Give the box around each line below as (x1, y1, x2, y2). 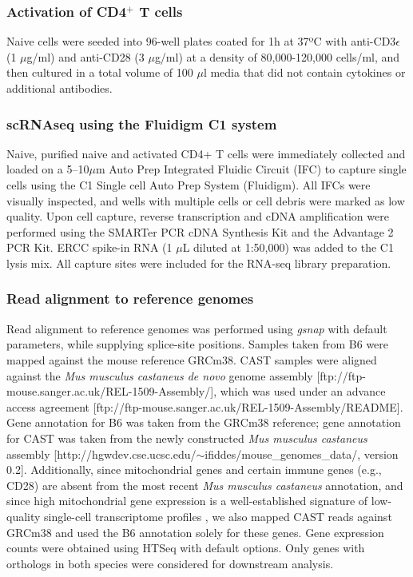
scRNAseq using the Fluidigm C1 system (6, 113, 277, 133)
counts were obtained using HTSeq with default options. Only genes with (6, 539, 365, 556)
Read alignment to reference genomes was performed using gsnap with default (6, 320, 387, 336)
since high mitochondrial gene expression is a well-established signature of (6, 492, 368, 509)
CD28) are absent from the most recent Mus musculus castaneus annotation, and (6, 476, 403, 493)
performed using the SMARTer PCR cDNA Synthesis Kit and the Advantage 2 (6, 223, 394, 240)
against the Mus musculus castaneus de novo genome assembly (6, 367, 313, 384)
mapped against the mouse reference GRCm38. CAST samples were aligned (6, 351, 377, 368)
